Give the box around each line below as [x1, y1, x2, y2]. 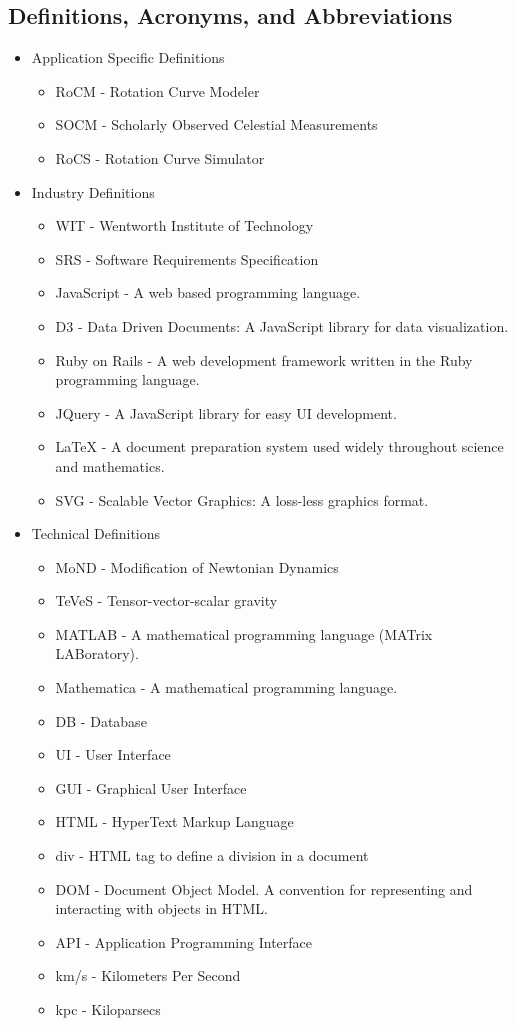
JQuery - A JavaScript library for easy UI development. [55, 402, 397, 423]
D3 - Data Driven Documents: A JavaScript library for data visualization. [55, 315, 509, 336]
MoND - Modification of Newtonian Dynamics [55, 556, 339, 577]
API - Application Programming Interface [55, 931, 313, 952]
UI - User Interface [55, 744, 171, 765]
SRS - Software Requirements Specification [55, 248, 319, 269]
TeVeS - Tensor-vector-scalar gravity [55, 590, 278, 611]
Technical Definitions [31, 523, 161, 544]
